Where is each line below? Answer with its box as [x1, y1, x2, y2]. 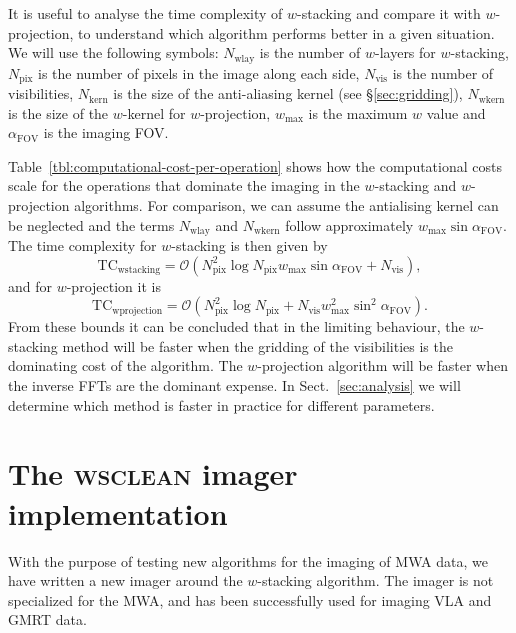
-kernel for [122, 102, 186, 123]
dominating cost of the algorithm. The [8, 355, 243, 376]
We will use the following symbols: [8, 42, 219, 63]
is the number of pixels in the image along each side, [38, 62, 360, 83]
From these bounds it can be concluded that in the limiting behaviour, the [8, 316, 465, 337]
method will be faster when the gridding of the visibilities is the [62, 335, 453, 356]
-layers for [375, 42, 436, 63]
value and [426, 102, 486, 123]
